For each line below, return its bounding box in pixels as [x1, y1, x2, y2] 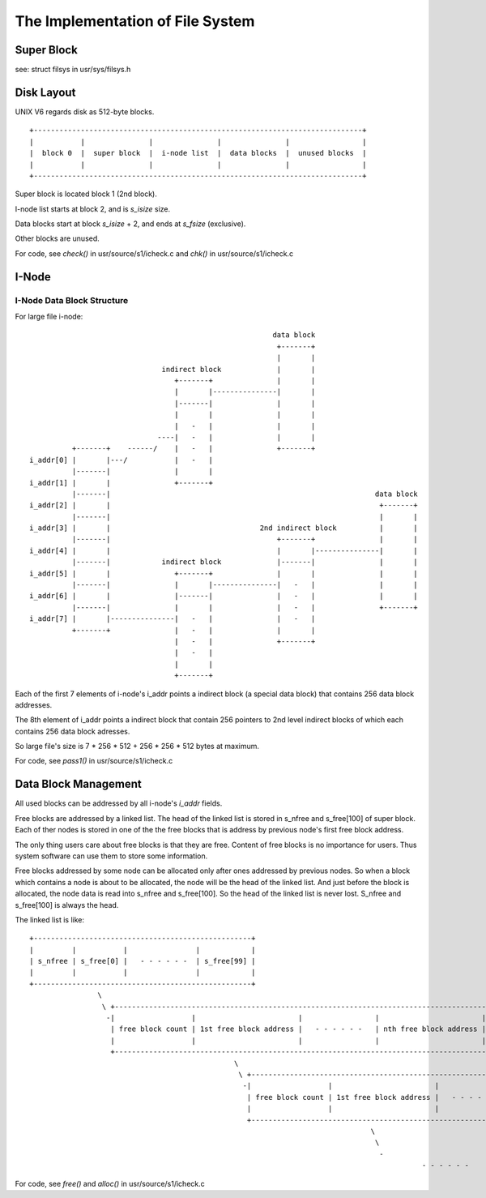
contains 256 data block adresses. [15, 726, 130, 736]
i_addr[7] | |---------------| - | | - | [29, 614, 316, 623]
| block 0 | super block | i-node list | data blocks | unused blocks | [29, 148, 367, 158]
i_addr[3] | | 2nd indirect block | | [29, 524, 419, 533]
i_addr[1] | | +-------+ [29, 478, 214, 487]
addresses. [15, 700, 53, 709]
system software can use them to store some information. [15, 851, 208, 861]
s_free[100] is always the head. [15, 900, 119, 909]
